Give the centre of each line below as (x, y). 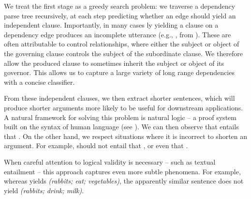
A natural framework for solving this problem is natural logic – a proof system (120, 117)
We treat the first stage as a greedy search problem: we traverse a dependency (120, 6)
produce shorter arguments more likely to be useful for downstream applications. (124, 107)
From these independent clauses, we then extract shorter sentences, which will (119, 98)
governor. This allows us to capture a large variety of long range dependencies (119, 72)
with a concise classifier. (39, 82)
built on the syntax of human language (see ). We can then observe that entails (121, 127)
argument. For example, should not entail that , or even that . (96, 145)
